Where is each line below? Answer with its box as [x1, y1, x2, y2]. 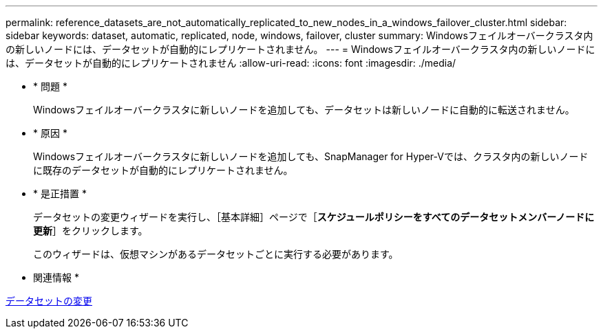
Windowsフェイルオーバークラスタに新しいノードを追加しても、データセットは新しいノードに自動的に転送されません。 [33, 104, 575, 115]
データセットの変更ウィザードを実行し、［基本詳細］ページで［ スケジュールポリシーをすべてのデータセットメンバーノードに [33, 211, 595, 223]
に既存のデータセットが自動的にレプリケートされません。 [33, 164, 293, 176]
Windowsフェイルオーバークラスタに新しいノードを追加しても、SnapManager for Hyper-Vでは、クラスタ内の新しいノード [33, 151, 589, 162]
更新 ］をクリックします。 [33, 225, 148, 236]
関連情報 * [33, 271, 79, 283]
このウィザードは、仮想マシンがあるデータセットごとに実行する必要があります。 [33, 248, 399, 260]
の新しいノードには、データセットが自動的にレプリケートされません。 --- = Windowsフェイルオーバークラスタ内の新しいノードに [6, 43, 595, 55]
